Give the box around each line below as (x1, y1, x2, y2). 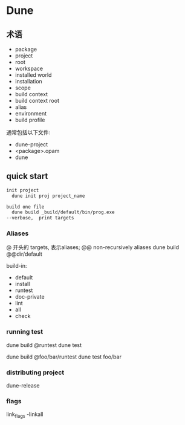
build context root (15, 97, 59, 104)
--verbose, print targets (6, 215, 74, 221)
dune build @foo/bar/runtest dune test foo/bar (6, 353, 122, 360)
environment (15, 110, 47, 117)
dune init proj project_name (11, 193, 85, 199)
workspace (15, 65, 44, 72)
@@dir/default (6, 250, 42, 258)
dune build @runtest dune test (6, 341, 82, 348)
